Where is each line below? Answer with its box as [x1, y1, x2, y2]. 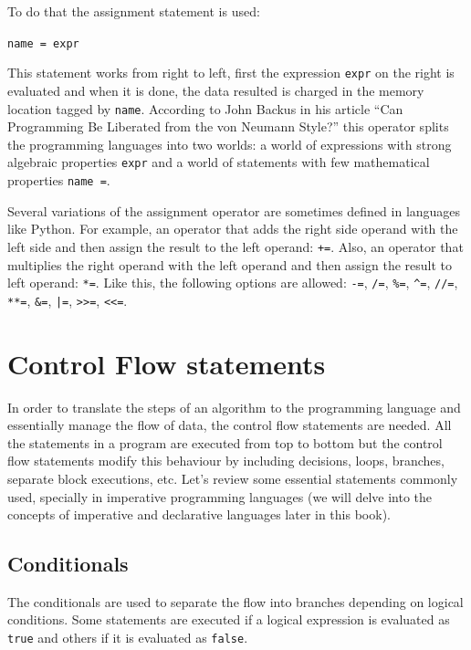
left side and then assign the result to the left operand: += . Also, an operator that [7, 236, 464, 256]
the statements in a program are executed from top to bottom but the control [7, 433, 443, 452]
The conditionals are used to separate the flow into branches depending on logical [7, 592, 464, 611]
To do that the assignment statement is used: [7, 2, 260, 20]
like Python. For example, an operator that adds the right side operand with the [7, 219, 458, 238]
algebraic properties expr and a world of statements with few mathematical [7, 152, 430, 172]
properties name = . [7, 171, 110, 189]
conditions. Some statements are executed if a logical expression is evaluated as [7, 610, 450, 629]
